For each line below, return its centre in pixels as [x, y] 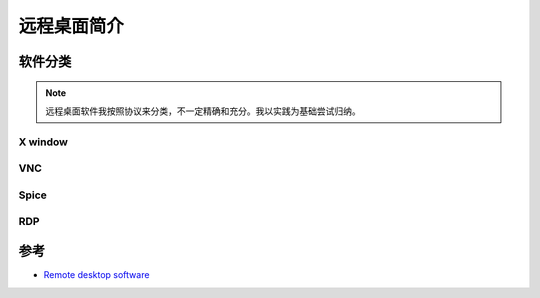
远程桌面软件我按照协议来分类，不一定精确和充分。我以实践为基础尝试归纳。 [203, 111]
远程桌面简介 [71, 26]
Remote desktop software [96, 275]
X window [43, 142]
